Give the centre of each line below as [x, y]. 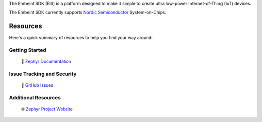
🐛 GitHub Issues [37, 85]
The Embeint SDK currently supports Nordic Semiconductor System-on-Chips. [88, 13]
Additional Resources [35, 97]
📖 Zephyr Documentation [46, 61]
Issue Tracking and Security [43, 74]
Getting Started [27, 50]
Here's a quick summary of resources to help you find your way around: [81, 38]
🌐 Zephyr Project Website [47, 109]
